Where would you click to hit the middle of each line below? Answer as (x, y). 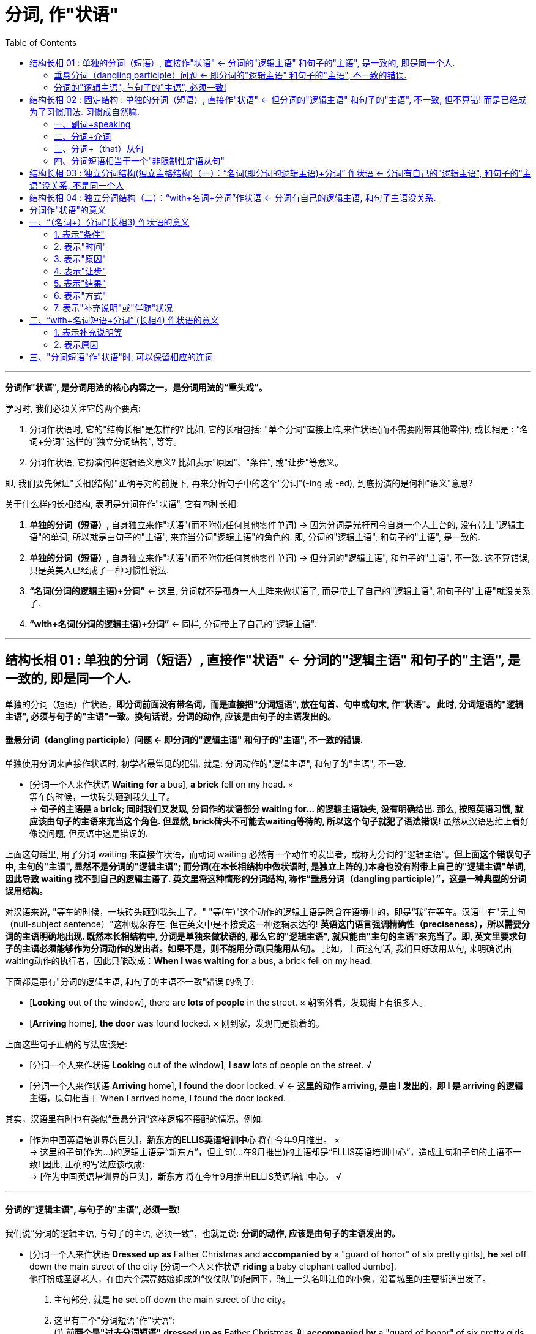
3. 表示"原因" (80, 258)
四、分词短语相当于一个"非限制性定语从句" (140, 160)
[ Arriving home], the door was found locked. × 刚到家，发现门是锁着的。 (177, 1023)
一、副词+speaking (92, 124)
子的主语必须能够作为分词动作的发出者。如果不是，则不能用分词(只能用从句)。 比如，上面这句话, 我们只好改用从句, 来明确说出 (259, 948)
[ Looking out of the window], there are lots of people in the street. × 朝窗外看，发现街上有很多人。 (229, 1002)
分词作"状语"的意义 (68, 209)
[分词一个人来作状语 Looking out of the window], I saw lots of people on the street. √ (201, 1065)
